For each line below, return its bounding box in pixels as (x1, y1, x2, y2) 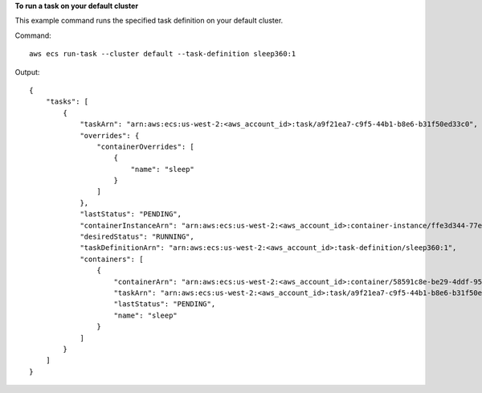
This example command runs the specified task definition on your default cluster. (14, 16, 284, 26)
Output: (14, 67, 40, 76)
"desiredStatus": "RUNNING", (80, 232, 194, 241)
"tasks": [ (45, 97, 89, 106)
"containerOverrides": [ (96, 141, 194, 151)
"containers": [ (80, 254, 144, 264)
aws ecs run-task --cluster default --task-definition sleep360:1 (29, 49, 296, 59)
